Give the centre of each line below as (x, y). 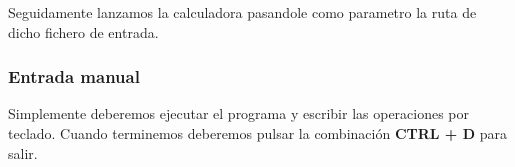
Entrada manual (74, 76)
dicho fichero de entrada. (83, 31)
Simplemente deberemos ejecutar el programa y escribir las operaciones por (239, 113)
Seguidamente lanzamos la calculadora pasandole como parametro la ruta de (242, 12)
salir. (23, 152)
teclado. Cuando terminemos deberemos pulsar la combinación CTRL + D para (258, 133)
